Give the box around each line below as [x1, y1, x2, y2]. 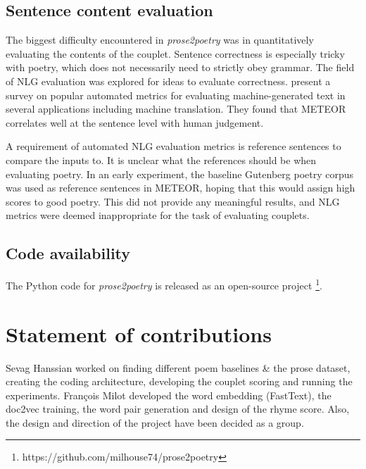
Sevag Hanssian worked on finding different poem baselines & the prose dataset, [6, 360, 351, 375]
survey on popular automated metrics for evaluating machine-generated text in [6, 87, 346, 102]
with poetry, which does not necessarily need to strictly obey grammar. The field [6, 60, 355, 75]
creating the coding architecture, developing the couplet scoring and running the [6, 374, 353, 389]
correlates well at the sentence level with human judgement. [6, 115, 264, 130]
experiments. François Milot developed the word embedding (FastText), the [6, 387, 332, 402]
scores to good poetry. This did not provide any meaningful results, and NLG [6, 194, 340, 208]
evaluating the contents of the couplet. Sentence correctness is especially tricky [6, 46, 345, 61]
